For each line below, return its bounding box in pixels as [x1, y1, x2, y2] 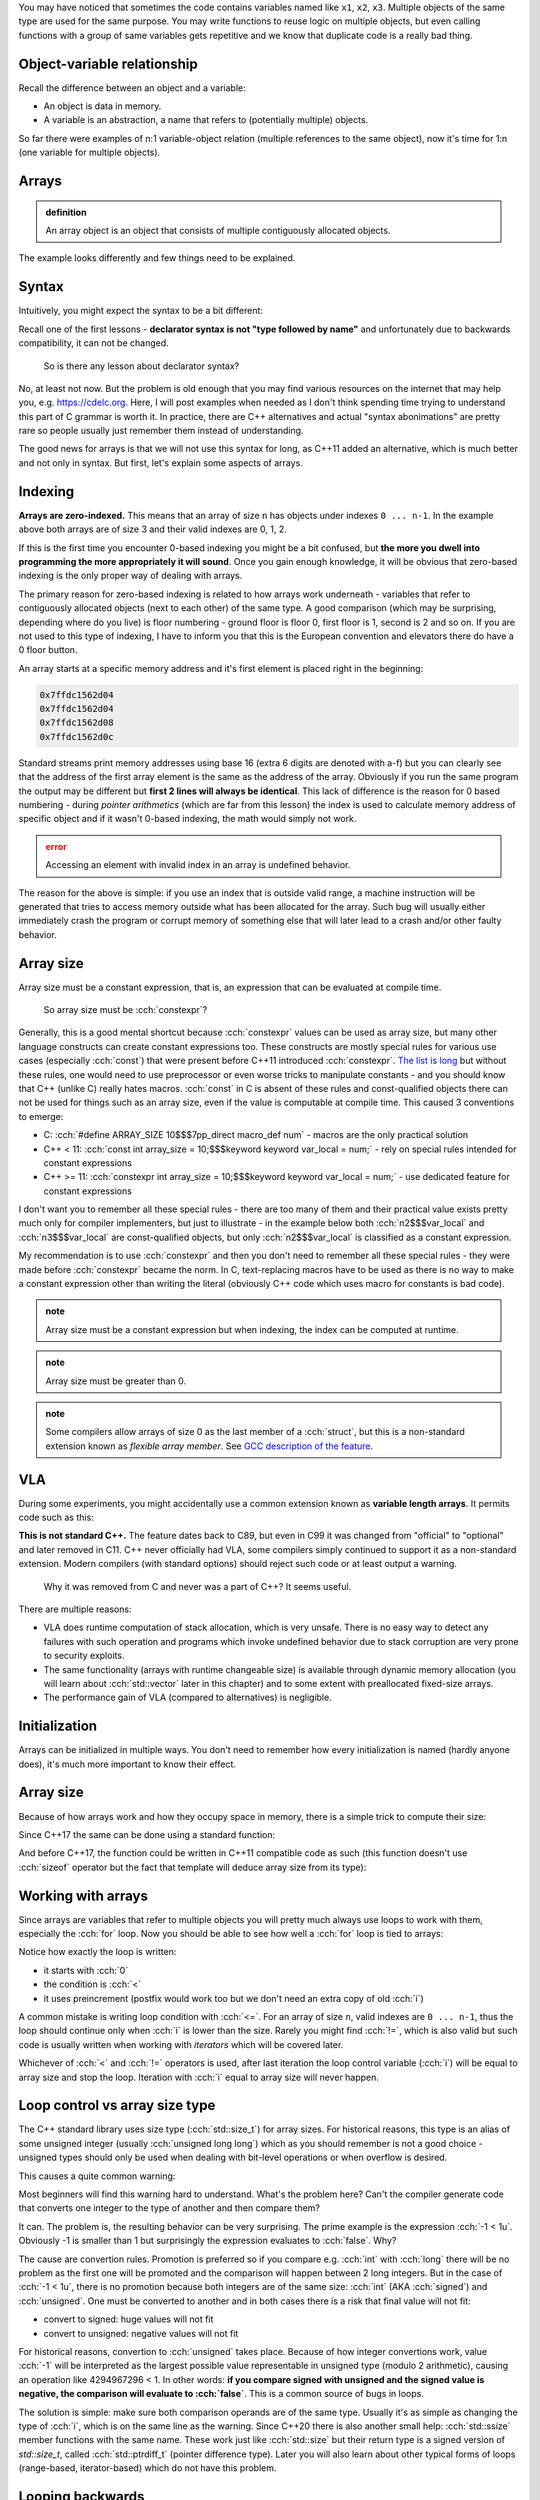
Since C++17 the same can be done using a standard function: [18, 1828, 276, 1840]
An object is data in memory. [43, 100, 162, 112]
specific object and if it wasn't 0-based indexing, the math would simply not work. [18, 813, 357, 825]
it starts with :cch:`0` [43, 1964, 129, 1976]
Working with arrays [18, 1887, 149, 1904]
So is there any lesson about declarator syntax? [43, 360, 240, 372]
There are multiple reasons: [18, 1603, 132, 1615]
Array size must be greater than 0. [45, 1375, 187, 1387]
